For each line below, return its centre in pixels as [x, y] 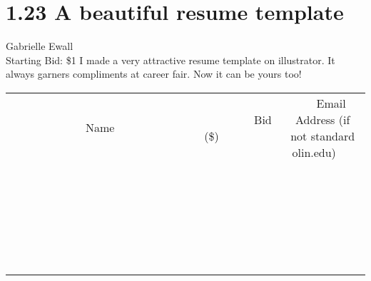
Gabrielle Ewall [40, 46]
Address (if [323, 119]
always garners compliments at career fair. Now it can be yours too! [154, 74]
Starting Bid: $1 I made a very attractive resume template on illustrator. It [171, 60]
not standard [323, 136]
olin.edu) [314, 152]
